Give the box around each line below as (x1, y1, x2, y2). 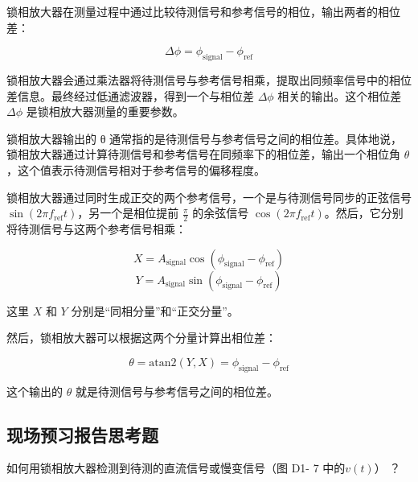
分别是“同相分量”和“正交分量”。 (71, 302, 239, 319)
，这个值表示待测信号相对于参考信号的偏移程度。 (6, 161, 265, 178)
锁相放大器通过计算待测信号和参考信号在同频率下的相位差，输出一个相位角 (6, 146, 400, 163)
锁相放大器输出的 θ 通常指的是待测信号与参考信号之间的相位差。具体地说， (6, 130, 403, 146)
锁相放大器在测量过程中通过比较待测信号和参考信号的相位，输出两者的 (6, 3, 378, 19)
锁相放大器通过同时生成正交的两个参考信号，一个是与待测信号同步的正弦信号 (6, 188, 412, 205)
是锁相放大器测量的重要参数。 (26, 103, 184, 120)
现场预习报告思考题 (6, 422, 158, 447)
